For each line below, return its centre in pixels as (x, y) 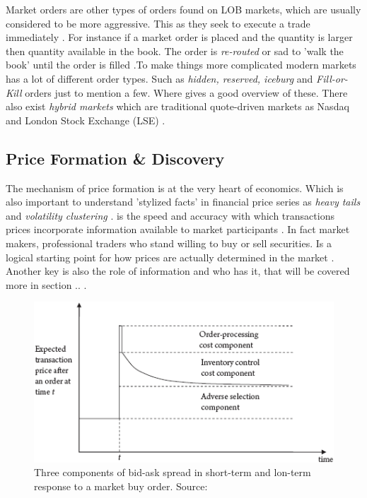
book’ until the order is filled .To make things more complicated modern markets (181, 65)
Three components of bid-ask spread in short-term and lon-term (173, 472)
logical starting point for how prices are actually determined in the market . (170, 257)
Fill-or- (332, 78)
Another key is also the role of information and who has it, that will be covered (178, 271)
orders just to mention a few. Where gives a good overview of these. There (186, 92)
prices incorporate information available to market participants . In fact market (178, 229)
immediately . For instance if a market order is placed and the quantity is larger (179, 37)
